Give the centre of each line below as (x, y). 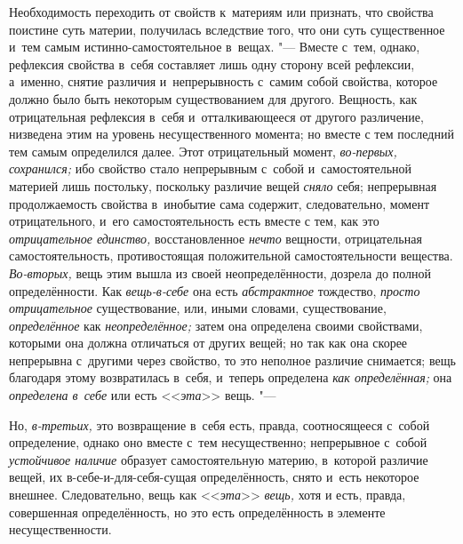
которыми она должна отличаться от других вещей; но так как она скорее (208, 343)
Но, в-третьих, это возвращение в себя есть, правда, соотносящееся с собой (220, 424)
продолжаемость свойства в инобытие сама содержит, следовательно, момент (220, 203)
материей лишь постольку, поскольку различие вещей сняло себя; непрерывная (223, 185)
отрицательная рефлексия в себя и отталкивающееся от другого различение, (216, 116)
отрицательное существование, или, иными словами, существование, (198, 308)
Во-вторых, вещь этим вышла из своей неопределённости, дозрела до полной (220, 272)
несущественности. (60, 529)
